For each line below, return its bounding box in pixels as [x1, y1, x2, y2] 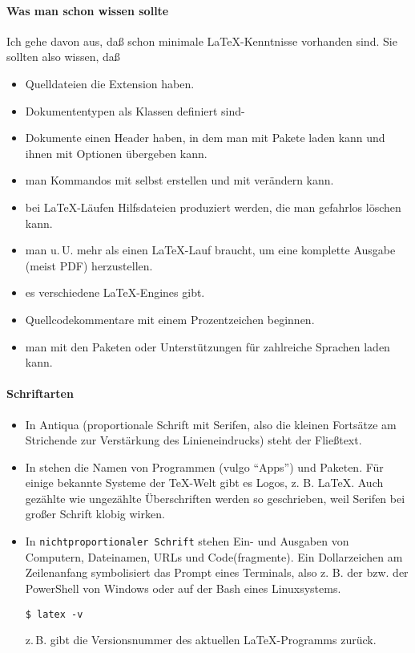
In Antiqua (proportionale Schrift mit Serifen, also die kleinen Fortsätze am [25, 416, 397, 432]
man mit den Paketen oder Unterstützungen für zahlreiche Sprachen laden [25, 338, 390, 355]
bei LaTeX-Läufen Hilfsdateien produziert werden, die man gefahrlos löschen [25, 198, 401, 215]
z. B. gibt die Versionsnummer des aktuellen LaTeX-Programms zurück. [25, 631, 377, 648]
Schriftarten [6, 385, 74, 402]
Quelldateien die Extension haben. [25, 75, 195, 91]
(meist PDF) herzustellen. [25, 257, 153, 274]
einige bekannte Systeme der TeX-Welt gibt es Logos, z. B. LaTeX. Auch [25, 474, 384, 491]
